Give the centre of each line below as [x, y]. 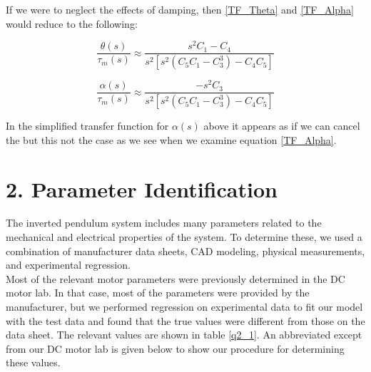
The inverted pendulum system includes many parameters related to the [164, 223]
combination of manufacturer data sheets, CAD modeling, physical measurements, [185, 250]
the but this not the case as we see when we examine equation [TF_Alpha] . [171, 139]
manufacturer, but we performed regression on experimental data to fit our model [184, 307]
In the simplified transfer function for [87, 126]
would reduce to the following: [72, 23]
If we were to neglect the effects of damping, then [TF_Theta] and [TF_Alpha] [180, 9]
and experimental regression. [68, 265]
